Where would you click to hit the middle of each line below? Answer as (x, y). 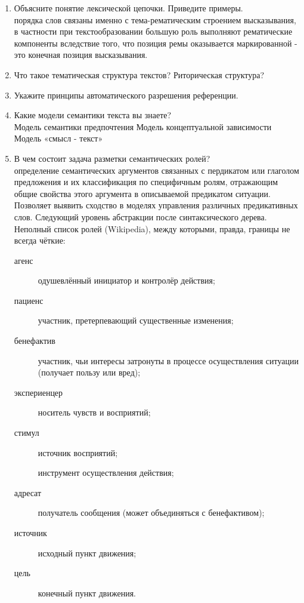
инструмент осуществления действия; (106, 473)
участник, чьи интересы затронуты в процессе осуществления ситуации (168, 360)
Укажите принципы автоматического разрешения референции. (126, 95)
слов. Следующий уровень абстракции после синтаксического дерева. (140, 216)
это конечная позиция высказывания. (81, 55)
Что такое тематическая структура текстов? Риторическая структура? (139, 74)
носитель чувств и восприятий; (94, 412)
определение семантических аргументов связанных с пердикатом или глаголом (156, 170)
